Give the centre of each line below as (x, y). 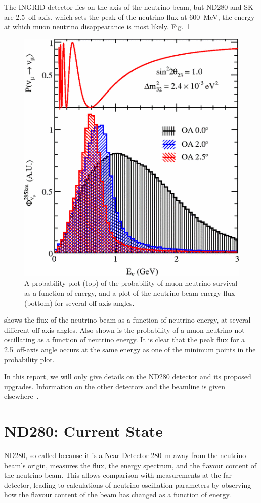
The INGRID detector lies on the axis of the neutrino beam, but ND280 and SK (129, 7)
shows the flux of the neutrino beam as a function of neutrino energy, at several (127, 320)
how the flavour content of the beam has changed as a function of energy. (118, 495)
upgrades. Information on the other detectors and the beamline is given (115, 386)
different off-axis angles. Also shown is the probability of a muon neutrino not (124, 329)
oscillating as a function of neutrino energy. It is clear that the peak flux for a (125, 339)
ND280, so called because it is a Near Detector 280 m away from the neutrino (125, 455)
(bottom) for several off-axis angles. (79, 303)
